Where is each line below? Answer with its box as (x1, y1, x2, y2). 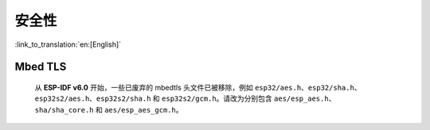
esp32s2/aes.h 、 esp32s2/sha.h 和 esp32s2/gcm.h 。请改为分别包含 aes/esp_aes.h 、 (34, 94, 336, 103)
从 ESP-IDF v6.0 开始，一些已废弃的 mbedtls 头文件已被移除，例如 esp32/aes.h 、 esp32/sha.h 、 (34, 82, 362, 92)
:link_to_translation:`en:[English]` (14, 40, 122, 49)
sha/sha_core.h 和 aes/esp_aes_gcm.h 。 (34, 105, 183, 114)
